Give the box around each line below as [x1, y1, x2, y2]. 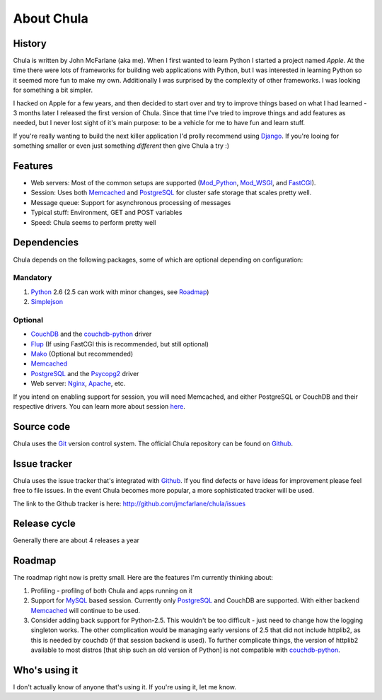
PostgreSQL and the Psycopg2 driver [30, 369, 139, 378]
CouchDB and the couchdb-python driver [30, 329, 152, 339]
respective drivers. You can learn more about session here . [13, 402, 185, 410]
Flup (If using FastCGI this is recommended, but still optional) [30, 339, 209, 348]
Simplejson [30, 298, 64, 306]
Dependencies [13, 237, 79, 249]
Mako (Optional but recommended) [30, 350, 134, 358]
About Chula [13, 11, 88, 26]
